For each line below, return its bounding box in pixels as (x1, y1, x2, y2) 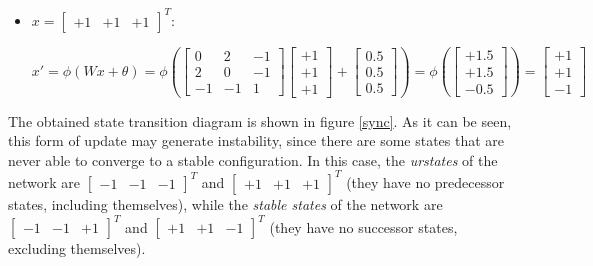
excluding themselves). (8, 238, 146, 259)
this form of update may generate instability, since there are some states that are (8, 130, 505, 151)
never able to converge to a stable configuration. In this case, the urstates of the (8, 149, 498, 170)
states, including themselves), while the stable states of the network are (8, 193, 443, 214)
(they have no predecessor (346, 171, 505, 192)
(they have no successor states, (269, 216, 458, 237)
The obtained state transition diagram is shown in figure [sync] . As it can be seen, (8, 110, 512, 131)
